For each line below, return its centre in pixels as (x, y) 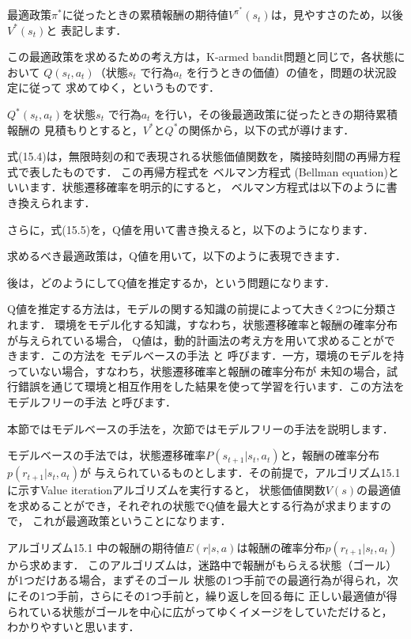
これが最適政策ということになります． (132, 521)
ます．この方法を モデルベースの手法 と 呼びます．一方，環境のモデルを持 (211, 355)
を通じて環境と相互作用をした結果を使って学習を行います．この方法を (222, 386)
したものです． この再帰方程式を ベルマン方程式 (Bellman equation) (214, 171)
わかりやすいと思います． (74, 627)
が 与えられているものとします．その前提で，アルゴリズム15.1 (240, 473)
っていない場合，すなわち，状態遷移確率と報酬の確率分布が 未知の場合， (197, 371)
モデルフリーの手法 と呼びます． (92, 401)
